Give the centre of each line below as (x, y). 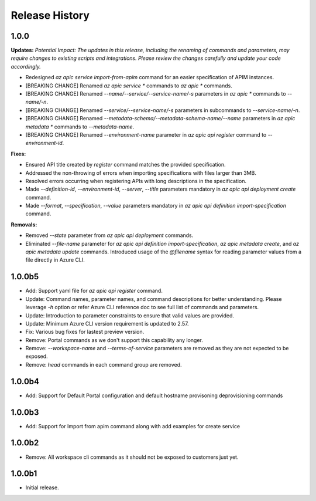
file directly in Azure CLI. (55, 260)
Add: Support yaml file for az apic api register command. (94, 291)
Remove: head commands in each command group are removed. (104, 364)
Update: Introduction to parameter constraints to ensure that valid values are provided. (130, 315)
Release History (50, 15)
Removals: (24, 224)
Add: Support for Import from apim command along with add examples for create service (133, 426)
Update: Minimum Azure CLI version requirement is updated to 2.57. (107, 323)
